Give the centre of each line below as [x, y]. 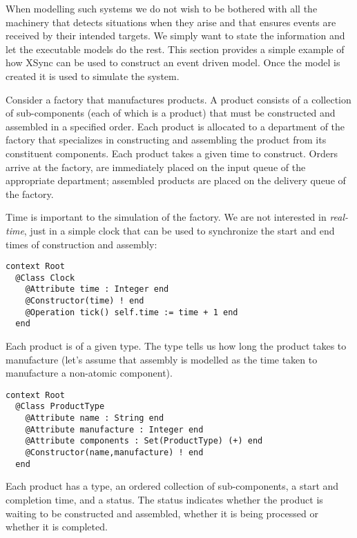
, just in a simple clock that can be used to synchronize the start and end [179, 230]
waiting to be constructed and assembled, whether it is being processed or [162, 513]
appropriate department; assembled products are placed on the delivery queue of [176, 180]
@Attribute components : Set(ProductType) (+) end [144, 441]
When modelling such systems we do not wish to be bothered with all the [162, 8]
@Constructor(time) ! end [85, 301]
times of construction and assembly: [81, 244]
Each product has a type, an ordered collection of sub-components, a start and [172, 486]
